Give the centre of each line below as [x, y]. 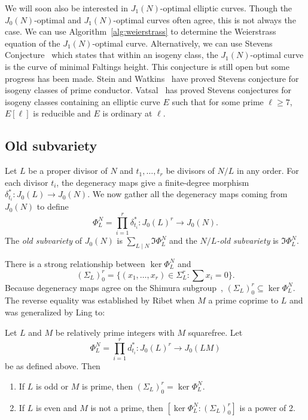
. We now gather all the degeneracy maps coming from [187, 194]
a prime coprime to [243, 300]
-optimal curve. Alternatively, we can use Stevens [182, 43]
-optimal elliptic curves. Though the [226, 8]
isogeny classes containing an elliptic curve [83, 101]
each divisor [27, 182]
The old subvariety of [44, 240]
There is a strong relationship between [75, 263]
